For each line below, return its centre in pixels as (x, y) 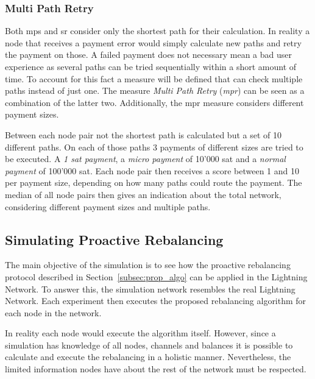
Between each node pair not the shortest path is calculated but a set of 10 (143, 134)
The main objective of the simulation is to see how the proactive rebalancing (148, 265)
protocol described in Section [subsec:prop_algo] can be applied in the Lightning (156, 276)
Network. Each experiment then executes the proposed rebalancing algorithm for (156, 301)
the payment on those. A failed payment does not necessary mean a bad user (148, 55)
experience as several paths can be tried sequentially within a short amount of (151, 66)
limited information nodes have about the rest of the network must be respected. (156, 369)
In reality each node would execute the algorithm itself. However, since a (140, 333)
